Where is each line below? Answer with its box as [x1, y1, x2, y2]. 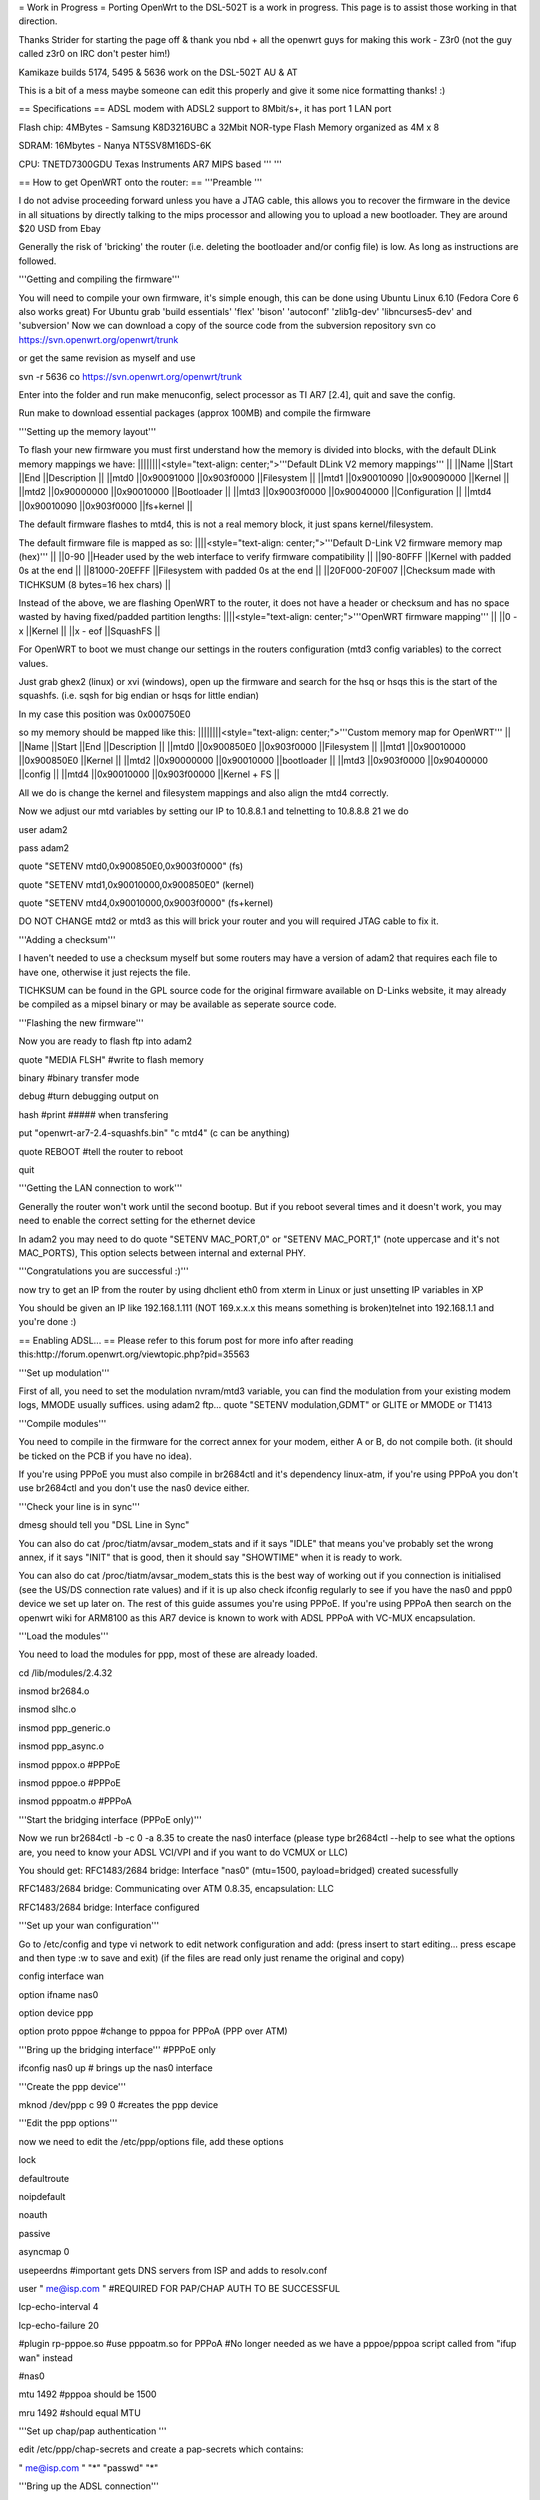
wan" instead [18, 2351, 74, 2364]
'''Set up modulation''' [18, 1366, 110, 1379]
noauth [18, 2209, 48, 2221]
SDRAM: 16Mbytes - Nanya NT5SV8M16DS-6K [18, 140, 212, 152]
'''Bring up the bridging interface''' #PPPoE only [18, 2043, 217, 2055]
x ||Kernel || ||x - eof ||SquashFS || [18, 625, 161, 637]
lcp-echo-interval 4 [18, 2301, 99, 2313]
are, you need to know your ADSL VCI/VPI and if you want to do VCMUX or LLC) [18, 1846, 349, 1858]
